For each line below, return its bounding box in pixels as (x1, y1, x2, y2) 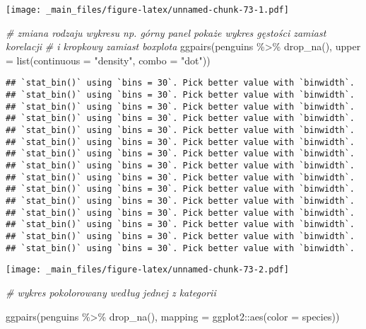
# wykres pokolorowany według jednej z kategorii (6, 284, 216, 299)
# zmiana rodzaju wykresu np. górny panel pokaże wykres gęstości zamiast (6, 25, 326, 40)
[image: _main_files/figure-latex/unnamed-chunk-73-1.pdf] (6, 5, 289, 15)
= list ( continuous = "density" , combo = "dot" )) (6, 52, 211, 67)
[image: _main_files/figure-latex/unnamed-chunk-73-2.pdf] (6, 265, 289, 275)
